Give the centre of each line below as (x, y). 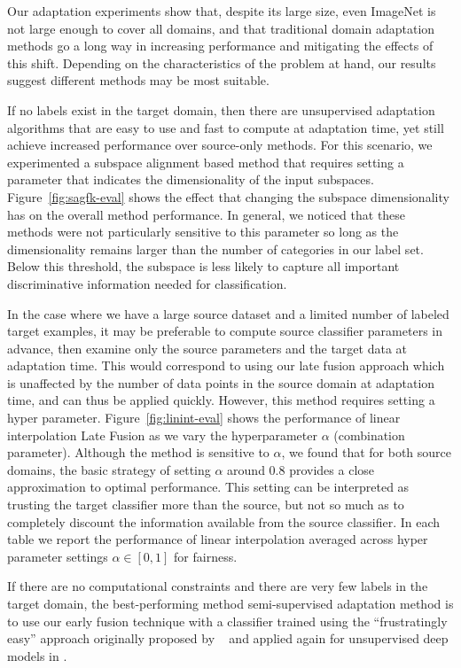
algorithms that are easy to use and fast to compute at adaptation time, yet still (226, 127)
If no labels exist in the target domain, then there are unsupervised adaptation (221, 109)
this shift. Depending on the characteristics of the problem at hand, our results (222, 62)
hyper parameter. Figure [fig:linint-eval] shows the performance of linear (204, 418)
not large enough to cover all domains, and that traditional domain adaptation (221, 28)
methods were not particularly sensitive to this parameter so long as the (203, 232)
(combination (369, 435)
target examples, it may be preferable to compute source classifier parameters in (225, 331)
